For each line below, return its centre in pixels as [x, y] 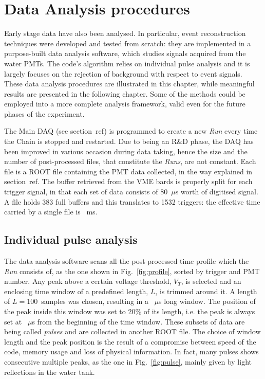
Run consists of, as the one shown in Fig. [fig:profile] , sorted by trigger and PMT [132, 271]
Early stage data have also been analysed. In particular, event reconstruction [125, 33]
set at [13, 321]
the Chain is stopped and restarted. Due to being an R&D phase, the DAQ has [129, 141]
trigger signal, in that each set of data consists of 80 [86, 192]
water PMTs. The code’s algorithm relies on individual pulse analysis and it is [127, 63]
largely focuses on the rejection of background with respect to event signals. [123, 73]
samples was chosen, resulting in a [95, 301]
